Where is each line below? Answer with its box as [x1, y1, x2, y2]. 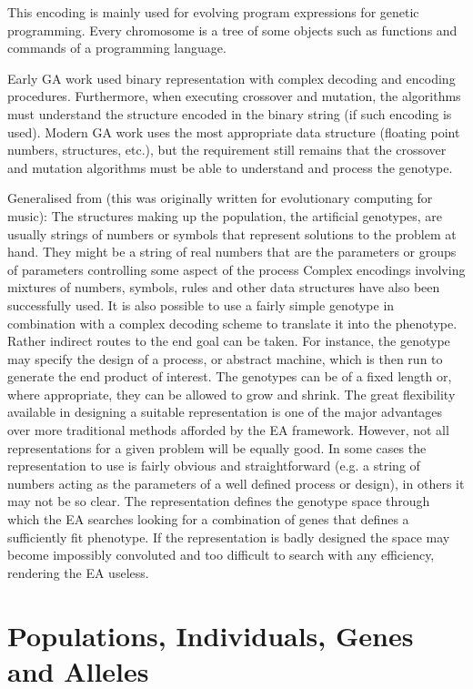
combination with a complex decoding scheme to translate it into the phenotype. [7, 313, 458, 332]
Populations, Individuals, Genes [7, 616, 414, 654]
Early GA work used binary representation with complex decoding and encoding [7, 68, 456, 87]
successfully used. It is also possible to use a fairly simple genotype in [7, 295, 395, 314]
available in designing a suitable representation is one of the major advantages [7, 402, 443, 421]
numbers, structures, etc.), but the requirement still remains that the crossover [7, 140, 447, 159]
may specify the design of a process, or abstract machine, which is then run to [7, 349, 443, 368]
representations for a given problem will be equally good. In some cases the [7, 438, 427, 457]
